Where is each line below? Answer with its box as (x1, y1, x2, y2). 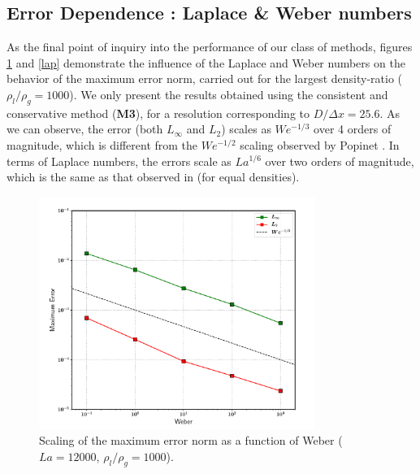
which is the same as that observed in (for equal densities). (6, 168, 300, 185)
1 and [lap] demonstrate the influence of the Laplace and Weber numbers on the (6, 54, 405, 71)
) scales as (221, 120, 271, 137)
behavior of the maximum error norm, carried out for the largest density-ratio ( (6, 70, 403, 87)
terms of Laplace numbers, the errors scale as (6, 152, 232, 169)
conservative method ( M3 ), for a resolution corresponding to (6, 104, 310, 121)
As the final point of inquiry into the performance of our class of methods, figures (6, 38, 413, 55)
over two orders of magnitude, (265, 152, 414, 169)
